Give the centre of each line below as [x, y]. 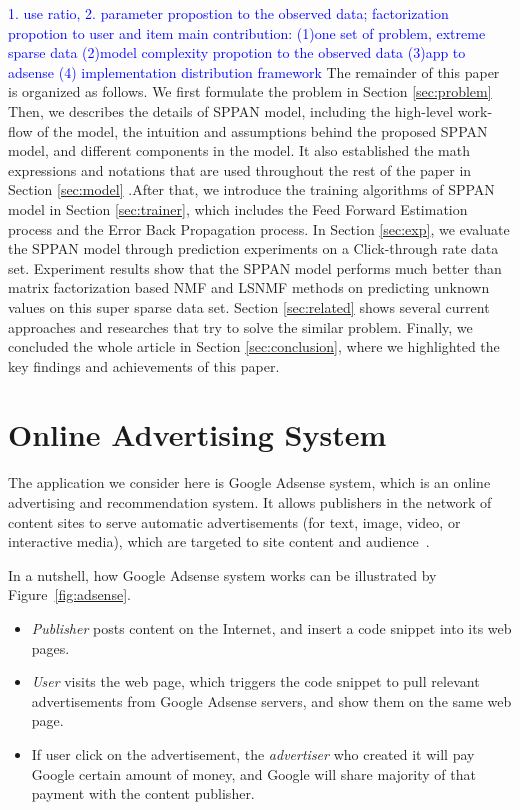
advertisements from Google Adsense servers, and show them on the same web [271, 700]
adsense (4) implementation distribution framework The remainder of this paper [254, 71]
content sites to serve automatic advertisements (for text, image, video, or [234, 521]
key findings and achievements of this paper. [144, 365]
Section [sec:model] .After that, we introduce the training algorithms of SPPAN [251, 189]
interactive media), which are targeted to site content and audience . [219, 541]
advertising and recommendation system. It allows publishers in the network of [250, 502]
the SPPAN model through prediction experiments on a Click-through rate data [253, 248]
